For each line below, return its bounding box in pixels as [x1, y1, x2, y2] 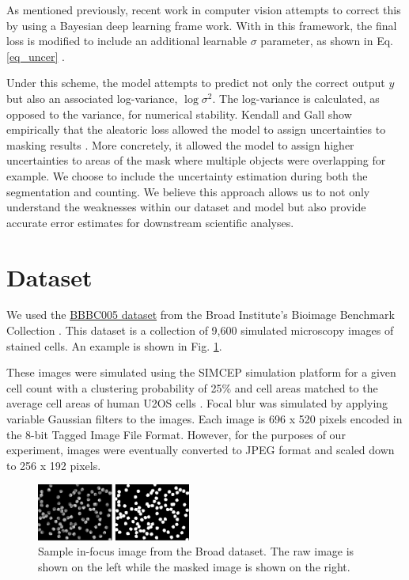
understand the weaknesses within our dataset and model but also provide [6, 199, 366, 215]
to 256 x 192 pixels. [6, 457, 101, 473]
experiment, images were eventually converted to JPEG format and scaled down [6, 442, 395, 458]
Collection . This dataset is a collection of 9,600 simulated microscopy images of [6, 322, 394, 339]
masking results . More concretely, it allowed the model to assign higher [6, 136, 354, 153]
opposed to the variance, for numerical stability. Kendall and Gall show [6, 105, 352, 122]
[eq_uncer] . [6, 47, 65, 64]
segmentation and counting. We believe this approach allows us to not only [6, 183, 370, 199]
